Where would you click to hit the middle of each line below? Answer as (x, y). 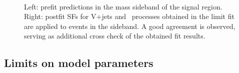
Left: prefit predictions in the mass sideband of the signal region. (123, 6)
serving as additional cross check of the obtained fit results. (115, 36)
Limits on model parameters (79, 63)
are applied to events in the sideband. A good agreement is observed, (130, 26)
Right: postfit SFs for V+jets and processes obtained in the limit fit (129, 16)
